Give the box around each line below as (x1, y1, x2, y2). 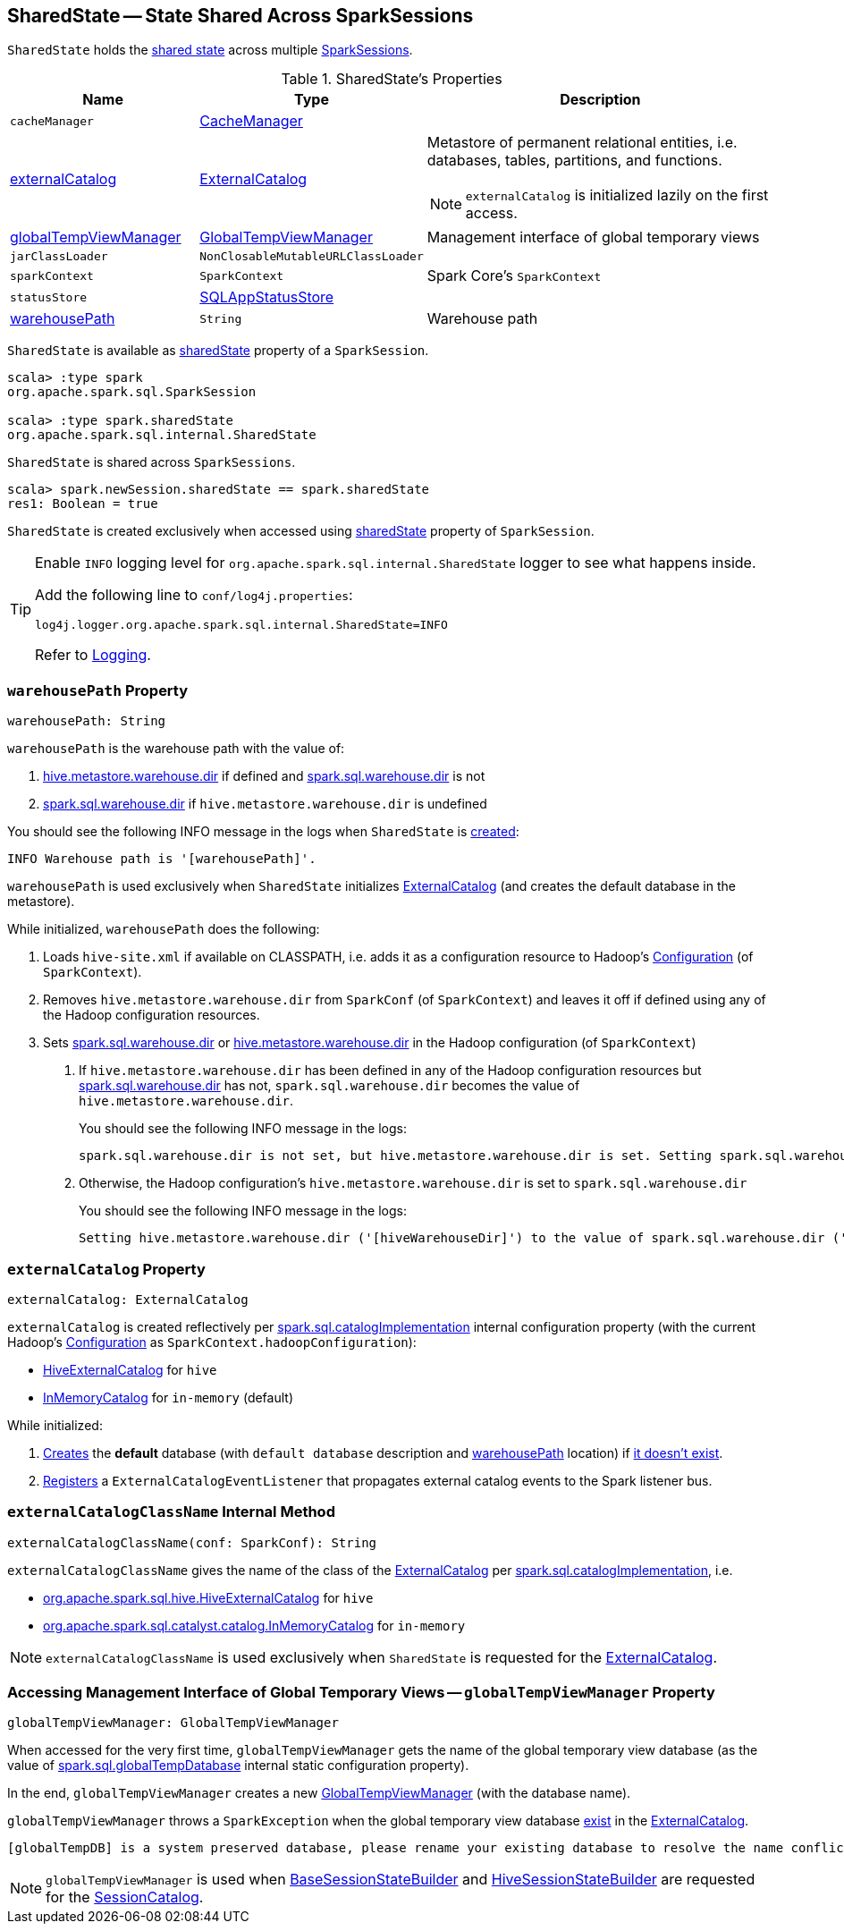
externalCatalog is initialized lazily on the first (465, 186, 769, 205)
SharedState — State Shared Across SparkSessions (7, 4, 474, 27)
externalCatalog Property (7, 1259, 206, 1278)
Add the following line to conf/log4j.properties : (35, 586, 353, 605)
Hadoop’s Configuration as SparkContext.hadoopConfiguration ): (7, 1334, 417, 1350)
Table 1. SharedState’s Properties (281, 70, 502, 89)
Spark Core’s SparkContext (426, 267, 602, 285)
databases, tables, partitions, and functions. (426, 151, 722, 170)
